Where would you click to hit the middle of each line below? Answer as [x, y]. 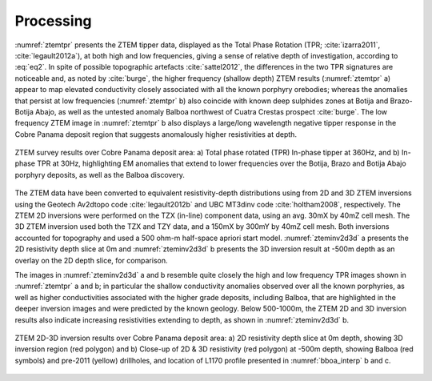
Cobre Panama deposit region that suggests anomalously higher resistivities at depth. [156, 134]
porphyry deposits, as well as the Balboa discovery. [100, 174]
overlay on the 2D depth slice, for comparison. [91, 260]
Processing [53, 21]
